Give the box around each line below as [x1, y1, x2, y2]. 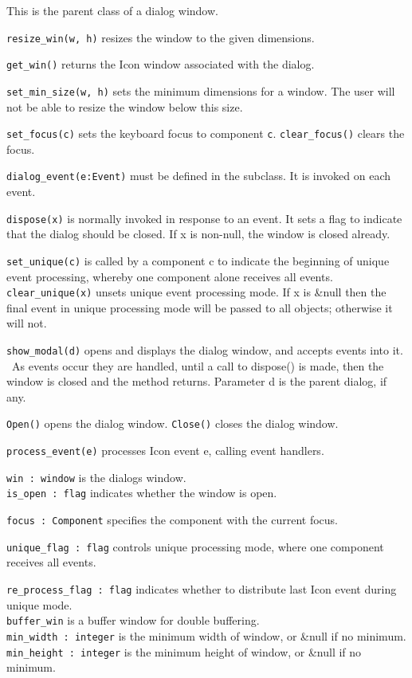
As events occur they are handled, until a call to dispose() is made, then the [11, 357, 384, 374]
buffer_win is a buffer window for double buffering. [6, 612, 260, 629]
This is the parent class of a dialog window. [6, 2, 218, 18]
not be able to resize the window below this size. [6, 98, 243, 115]
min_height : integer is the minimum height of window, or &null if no [6, 643, 362, 660]
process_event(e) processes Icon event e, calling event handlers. [6, 442, 324, 459]
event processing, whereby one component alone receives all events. [6, 268, 333, 284]
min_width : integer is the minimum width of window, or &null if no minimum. [6, 627, 406, 644]
